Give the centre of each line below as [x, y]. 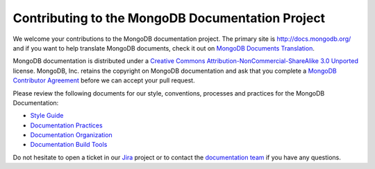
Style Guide [47, 116]
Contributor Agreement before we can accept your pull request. [104, 80]
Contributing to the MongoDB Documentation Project [169, 18]
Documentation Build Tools [69, 145]
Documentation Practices [67, 125]
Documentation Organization [71, 135]
